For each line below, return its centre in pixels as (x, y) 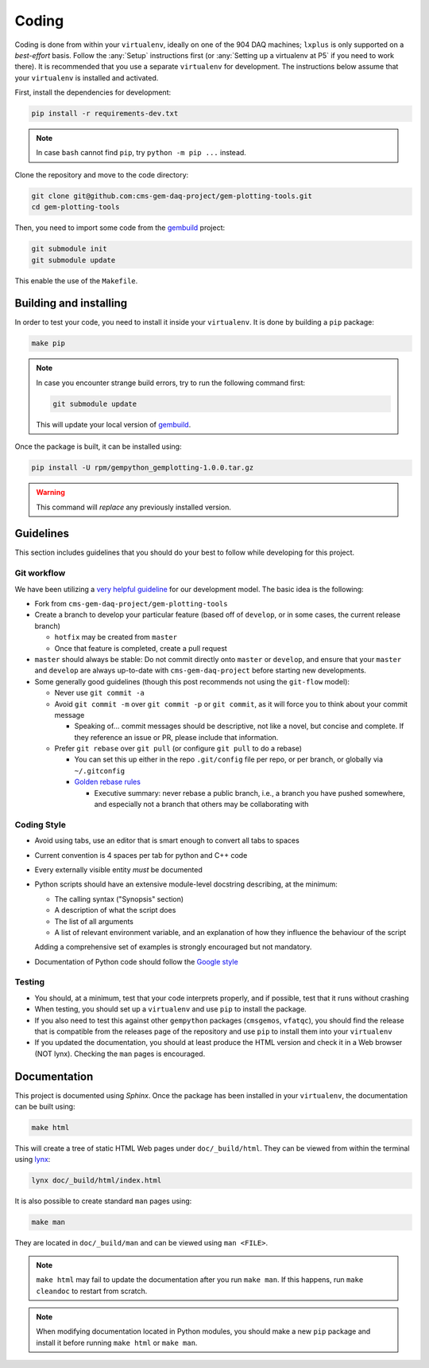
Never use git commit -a (99, 693)
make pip (48, 343)
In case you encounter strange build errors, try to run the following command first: (171, 383)
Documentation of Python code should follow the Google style (136, 961)
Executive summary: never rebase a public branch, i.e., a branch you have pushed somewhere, (249, 793)
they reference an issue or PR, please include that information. (176, 737)
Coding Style (41, 824)
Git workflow (40, 573)
